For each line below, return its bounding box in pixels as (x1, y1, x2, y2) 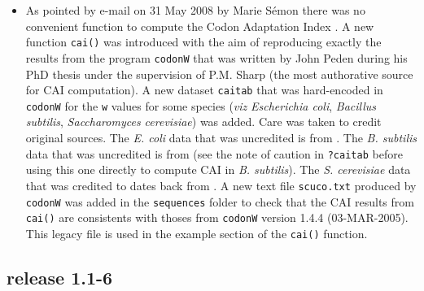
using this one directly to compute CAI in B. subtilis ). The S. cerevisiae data (25, 161, 411, 178)
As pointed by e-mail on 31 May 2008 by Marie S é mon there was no (25, 2, 365, 18)
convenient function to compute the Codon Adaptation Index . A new (25, 17, 374, 34)
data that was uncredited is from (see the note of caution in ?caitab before (25, 145, 403, 162)
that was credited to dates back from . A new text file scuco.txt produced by (25, 176, 417, 193)
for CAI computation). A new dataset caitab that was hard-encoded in (25, 81, 383, 98)
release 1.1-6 (7, 264, 113, 289)
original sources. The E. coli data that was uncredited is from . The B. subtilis (25, 129, 417, 145)
